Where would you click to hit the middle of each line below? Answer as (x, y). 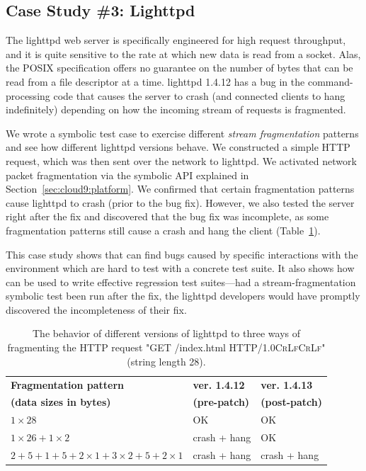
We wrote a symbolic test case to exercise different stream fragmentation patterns (182, 133)
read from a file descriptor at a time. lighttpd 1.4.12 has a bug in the (155, 81)
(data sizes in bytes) (61, 402)
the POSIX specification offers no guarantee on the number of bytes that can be (179, 68)
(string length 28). (166, 361)
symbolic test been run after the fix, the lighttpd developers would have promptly (183, 296)
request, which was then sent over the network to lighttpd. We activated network (181, 160)
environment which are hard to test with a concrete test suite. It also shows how (180, 268)
